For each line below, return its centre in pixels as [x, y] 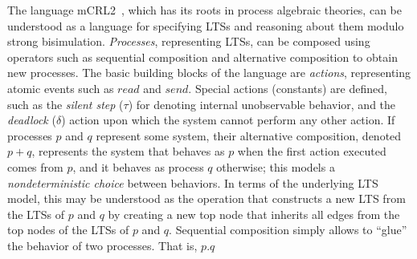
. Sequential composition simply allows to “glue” [288, 230]
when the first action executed [312, 151]
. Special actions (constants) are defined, [288, 88]
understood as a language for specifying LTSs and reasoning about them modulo [206, 25]
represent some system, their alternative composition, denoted [249, 135]
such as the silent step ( [65, 104]
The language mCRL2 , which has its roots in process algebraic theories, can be [204, 10]
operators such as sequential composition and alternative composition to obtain [202, 57]
